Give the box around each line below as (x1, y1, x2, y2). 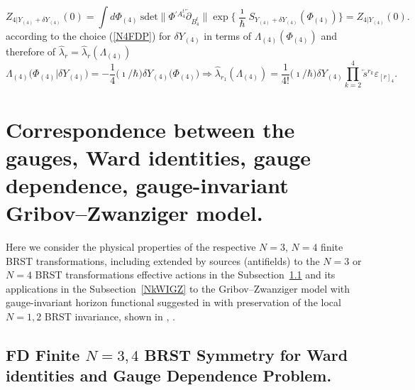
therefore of (6, 44, 56, 59)
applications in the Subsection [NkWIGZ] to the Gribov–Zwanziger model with (6, 281, 350, 296)
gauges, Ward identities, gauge (6, 142, 311, 171)
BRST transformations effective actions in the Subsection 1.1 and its (35, 267, 336, 282)
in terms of (204, 28, 251, 43)
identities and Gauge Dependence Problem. (6, 364, 332, 386)
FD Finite (6, 343, 80, 365)
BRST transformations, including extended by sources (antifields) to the (6, 253, 320, 268)
